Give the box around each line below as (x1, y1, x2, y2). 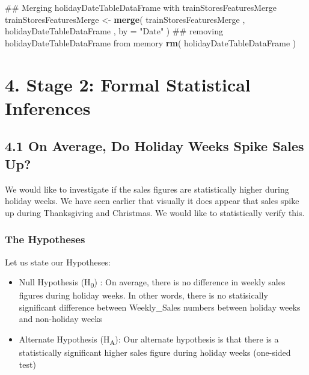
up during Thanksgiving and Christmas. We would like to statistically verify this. (5, 206, 305, 218)
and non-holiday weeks (19, 312, 103, 325)
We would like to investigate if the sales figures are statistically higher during (5, 182, 289, 195)
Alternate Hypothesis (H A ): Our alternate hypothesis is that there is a (19, 333, 279, 347)
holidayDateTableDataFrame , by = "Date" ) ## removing (5, 25, 223, 37)
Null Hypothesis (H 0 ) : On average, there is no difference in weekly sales (19, 276, 286, 290)
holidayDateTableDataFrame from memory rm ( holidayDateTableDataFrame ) (5, 36, 296, 49)
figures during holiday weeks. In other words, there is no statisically (19, 289, 268, 302)
